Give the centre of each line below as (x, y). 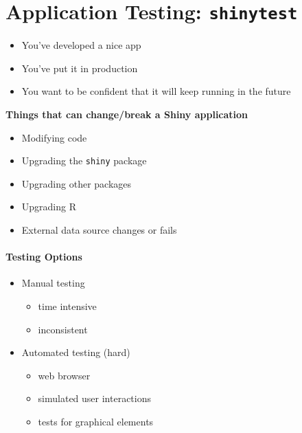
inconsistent (63, 329)
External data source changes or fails (99, 230)
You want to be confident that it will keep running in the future (156, 91)
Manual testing (53, 283)
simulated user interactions (95, 398)
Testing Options (44, 257)
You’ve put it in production (80, 68)
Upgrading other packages (77, 183)
